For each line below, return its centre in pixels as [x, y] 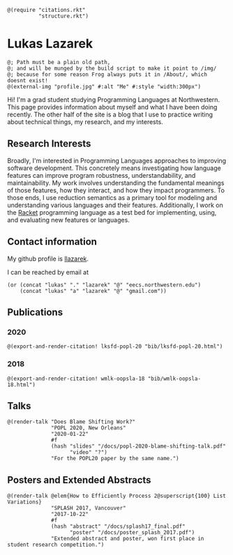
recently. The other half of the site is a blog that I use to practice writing [110, 114]
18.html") [22, 385]
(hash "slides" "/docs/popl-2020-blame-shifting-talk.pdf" [139, 446]
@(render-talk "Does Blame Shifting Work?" [72, 422]
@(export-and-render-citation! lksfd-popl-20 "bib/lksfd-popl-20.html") [115, 347]
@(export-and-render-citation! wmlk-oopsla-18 [76, 379]
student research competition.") [56, 545]
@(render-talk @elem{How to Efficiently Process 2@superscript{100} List [117, 496]
